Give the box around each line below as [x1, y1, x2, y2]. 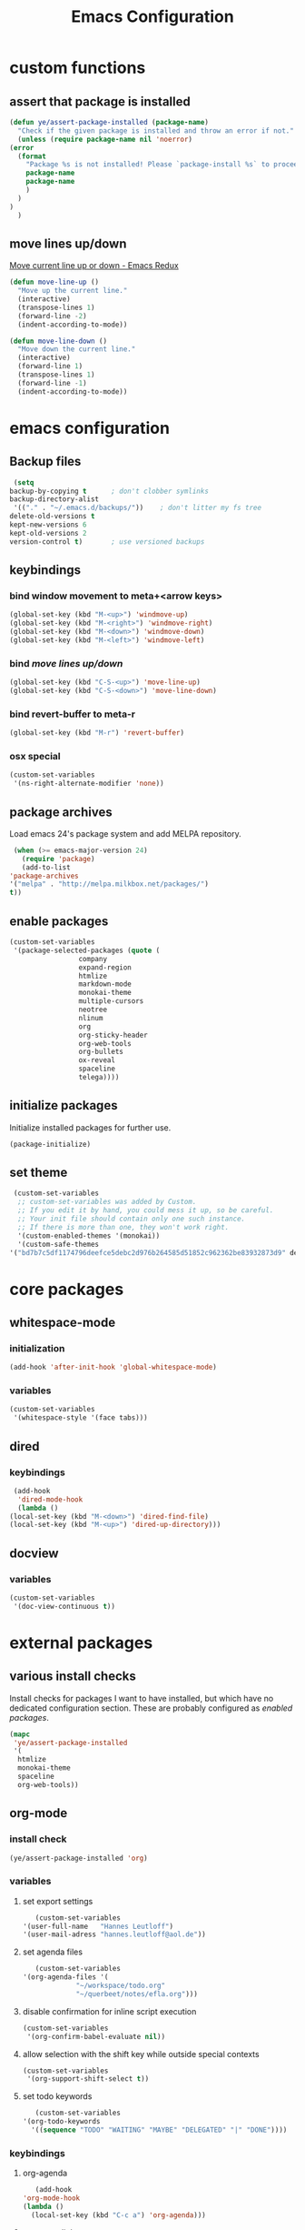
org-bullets [78, 1048, 124, 1057]
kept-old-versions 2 [9, 528, 88, 537]
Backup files [9, 454, 82, 469]
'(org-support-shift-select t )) [26, 2074, 150, 2084]
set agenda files [22, 1946, 84, 1957]
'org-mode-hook [22, 2194, 81, 2203]
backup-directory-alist [9, 495, 100, 504]
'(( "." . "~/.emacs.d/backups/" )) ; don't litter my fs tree [13, 503, 261, 513]
